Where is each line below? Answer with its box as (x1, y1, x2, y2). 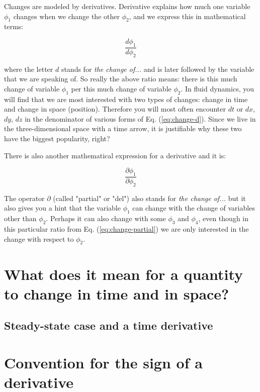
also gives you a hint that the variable (4, 203, 121, 213)
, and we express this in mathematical (129, 11, 246, 21)
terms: (4, 21, 24, 32)
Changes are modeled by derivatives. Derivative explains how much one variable (4, 1, 250, 11)
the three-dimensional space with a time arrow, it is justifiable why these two (4, 123, 242, 134)
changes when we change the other (13, 11, 120, 21)
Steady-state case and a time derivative (4, 318, 213, 333)
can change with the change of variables (132, 203, 255, 213)
